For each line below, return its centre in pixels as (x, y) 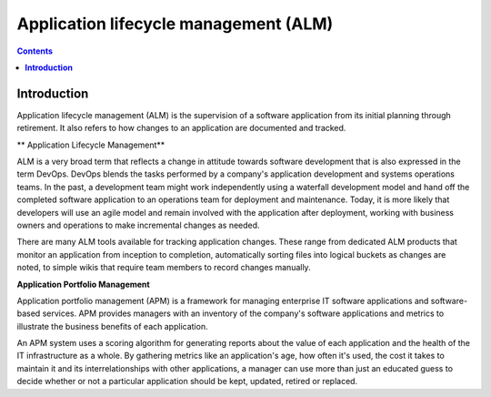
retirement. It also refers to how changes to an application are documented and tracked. (181, 128)
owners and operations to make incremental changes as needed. (138, 225)
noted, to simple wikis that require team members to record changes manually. (164, 268)
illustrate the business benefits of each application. (112, 326)
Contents (35, 51)
